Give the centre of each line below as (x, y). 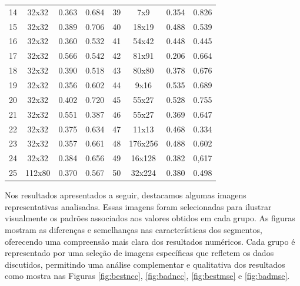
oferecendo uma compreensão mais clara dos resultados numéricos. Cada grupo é (150, 241)
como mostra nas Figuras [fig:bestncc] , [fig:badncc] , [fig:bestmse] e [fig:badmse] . (147, 276)
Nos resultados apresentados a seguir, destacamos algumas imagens (126, 195)
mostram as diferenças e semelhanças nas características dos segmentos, (134, 229)
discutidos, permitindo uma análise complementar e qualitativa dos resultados (145, 264)
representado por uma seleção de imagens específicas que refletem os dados (139, 253)
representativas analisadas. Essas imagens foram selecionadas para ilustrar (138, 206)
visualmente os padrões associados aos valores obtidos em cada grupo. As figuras (150, 218)
